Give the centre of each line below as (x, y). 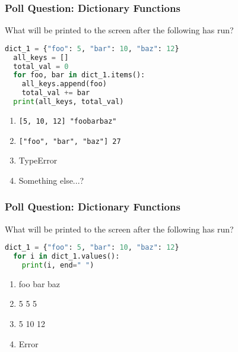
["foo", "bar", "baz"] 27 (70, 141)
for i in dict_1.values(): (66, 257)
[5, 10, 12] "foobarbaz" (68, 121)
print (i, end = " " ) (58, 265)
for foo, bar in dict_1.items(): (79, 75)
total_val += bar (56, 93)
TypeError (38, 160)
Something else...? (51, 180)
